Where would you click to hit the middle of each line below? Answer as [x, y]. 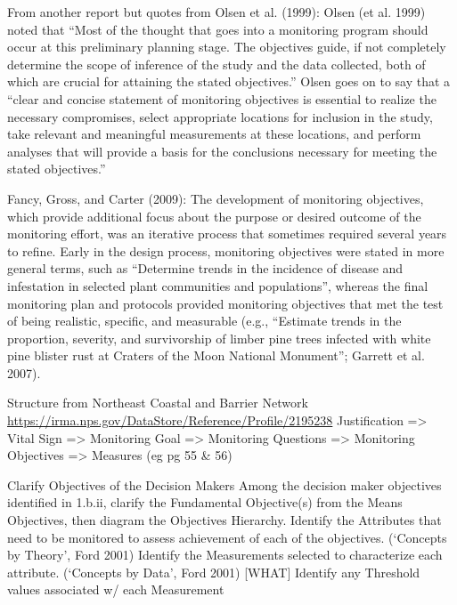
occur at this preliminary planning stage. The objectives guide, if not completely [227, 47]
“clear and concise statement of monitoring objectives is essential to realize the [222, 98]
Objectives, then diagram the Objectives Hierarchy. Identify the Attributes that [224, 520]
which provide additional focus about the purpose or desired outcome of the [214, 216]
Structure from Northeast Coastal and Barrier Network [158, 403]
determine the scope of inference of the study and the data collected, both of [216, 64]
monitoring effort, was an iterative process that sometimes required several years [227, 234]
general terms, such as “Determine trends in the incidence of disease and [205, 268]
